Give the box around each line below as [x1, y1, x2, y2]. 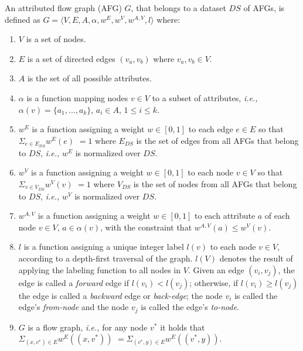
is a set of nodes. [26, 33, 86, 45]
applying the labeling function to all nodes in [18, 263, 181, 276]
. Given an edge [188, 263, 244, 276]
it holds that [160, 321, 205, 333]
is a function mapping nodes [26, 91, 128, 104]
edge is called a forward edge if [18, 276, 129, 288]
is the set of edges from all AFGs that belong [136, 134, 299, 146]
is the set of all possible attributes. [27, 72, 152, 84]
